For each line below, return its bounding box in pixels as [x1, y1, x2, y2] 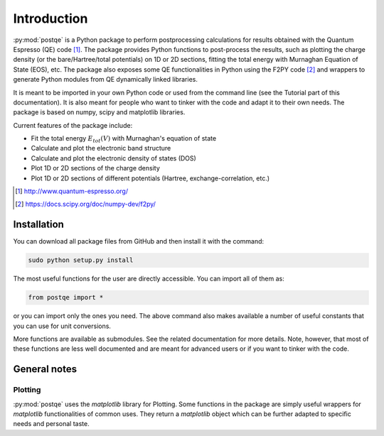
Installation [13, 219, 64, 231]
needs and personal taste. [13, 420, 90, 428]
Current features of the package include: [13, 121, 133, 129]
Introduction [13, 11, 88, 26]
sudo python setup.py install [28, 256, 134, 264]
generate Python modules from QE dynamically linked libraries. [13, 75, 198, 84]
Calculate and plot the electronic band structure [31, 144, 171, 153]
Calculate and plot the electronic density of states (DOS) [31, 153, 197, 163]
